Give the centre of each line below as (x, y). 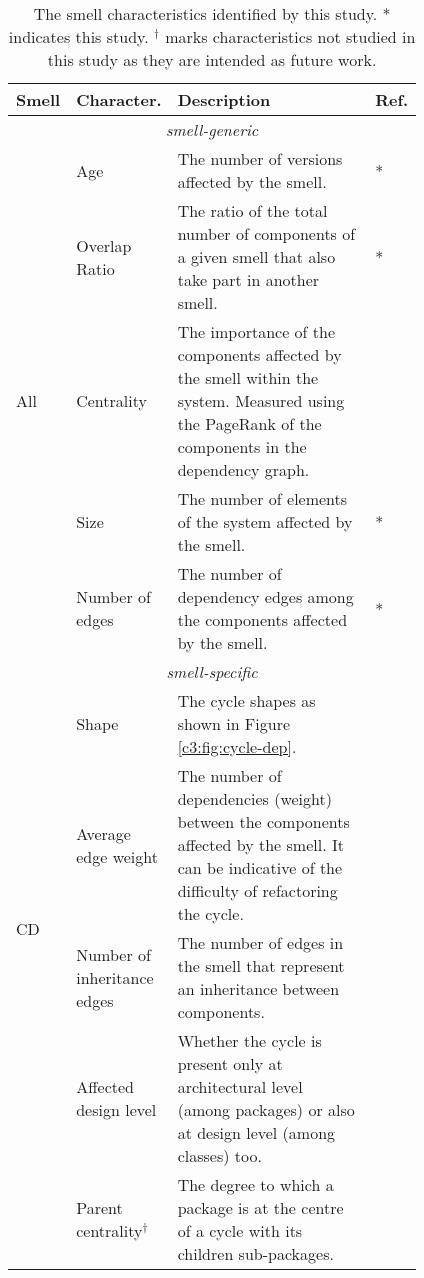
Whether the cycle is (249, 1040)
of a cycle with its (240, 1230)
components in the (242, 446)
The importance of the (256, 331)
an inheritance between (258, 988)
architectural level (240, 1086)
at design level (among (256, 1132)
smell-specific (212, 671)
